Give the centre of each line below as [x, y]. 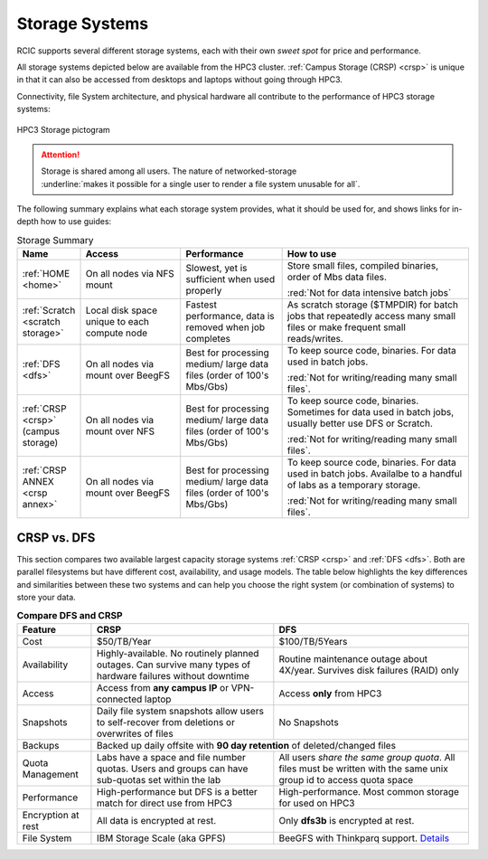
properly [204, 291]
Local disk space [122, 310]
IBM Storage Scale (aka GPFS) [161, 838]
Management [50, 774]
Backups [41, 745]
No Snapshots [309, 722]
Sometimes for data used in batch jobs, [371, 412]
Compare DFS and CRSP [70, 616]
